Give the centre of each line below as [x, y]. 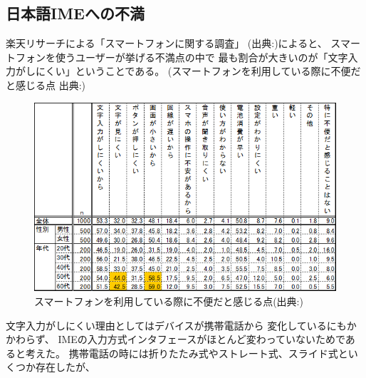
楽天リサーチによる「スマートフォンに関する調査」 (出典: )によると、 [167, 43]
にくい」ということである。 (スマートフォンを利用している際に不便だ [198, 71]
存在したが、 [65, 367]
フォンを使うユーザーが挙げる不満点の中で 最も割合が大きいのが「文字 [182, 57]
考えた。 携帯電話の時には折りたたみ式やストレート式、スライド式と [187, 353]
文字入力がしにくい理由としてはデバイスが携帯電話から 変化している [166, 325]
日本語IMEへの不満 [75, 13]
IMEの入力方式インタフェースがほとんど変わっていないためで [202, 339]
